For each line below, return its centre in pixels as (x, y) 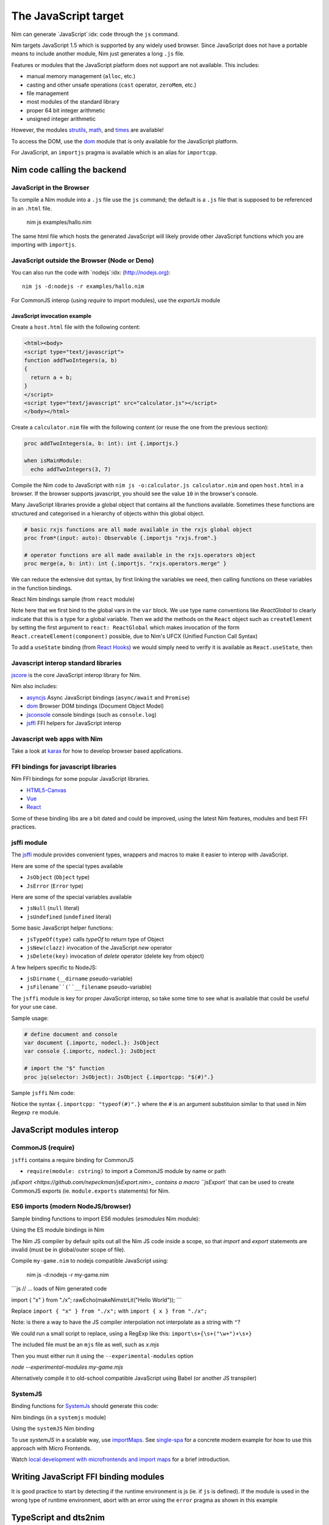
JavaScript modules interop (65, 1130)
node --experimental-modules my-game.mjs (67, 1367)
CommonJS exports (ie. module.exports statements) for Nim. (90, 1191)
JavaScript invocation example (51, 316)
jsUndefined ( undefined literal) (69, 917)
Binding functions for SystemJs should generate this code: (85, 1406)
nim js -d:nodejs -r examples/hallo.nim (83, 286)
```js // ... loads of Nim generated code (59, 1289)
